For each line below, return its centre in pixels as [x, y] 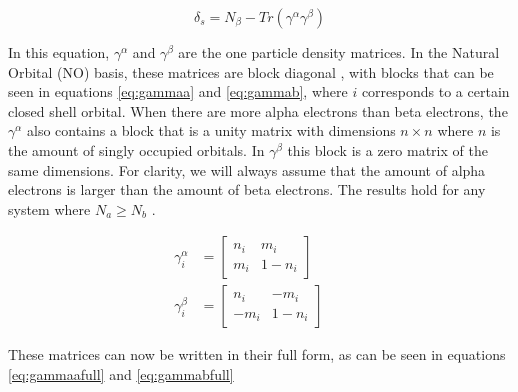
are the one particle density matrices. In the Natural [339, 52]
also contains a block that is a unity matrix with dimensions [211, 130]
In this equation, [59, 52]
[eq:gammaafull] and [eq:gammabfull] [121, 374]
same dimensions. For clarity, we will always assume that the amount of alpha [247, 169]
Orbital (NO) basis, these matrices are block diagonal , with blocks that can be [251, 71]
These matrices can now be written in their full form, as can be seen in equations [257, 354]
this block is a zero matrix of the [387, 149]
